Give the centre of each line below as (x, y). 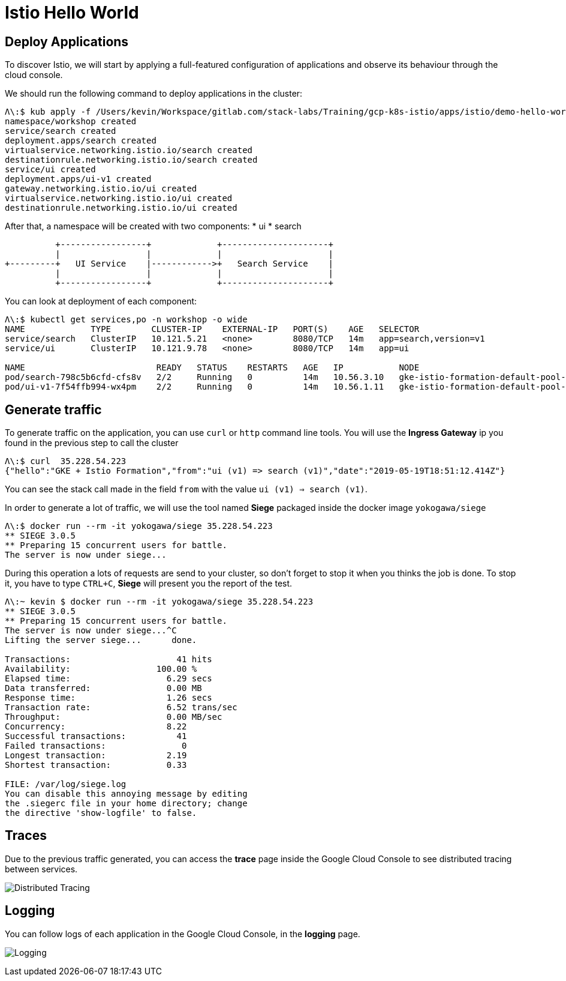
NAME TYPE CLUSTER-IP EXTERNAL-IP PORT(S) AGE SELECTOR (212, 329)
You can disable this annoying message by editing (126, 794)
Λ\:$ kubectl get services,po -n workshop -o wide (126, 320)
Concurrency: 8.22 (96, 727)
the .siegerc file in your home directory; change (126, 804)
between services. (41, 869)
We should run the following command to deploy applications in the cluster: (154, 94)
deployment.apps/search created (81, 141)
